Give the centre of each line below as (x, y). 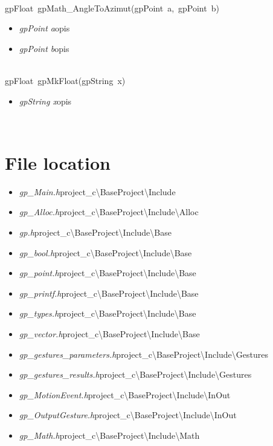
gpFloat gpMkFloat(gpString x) (65, 80)
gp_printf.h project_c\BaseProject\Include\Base (109, 293)
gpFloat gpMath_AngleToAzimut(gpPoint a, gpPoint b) (112, 8)
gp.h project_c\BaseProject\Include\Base (95, 232)
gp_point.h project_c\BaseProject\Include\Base (108, 273)
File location (58, 162)
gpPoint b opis (44, 48)
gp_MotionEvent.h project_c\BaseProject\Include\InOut (125, 394)
